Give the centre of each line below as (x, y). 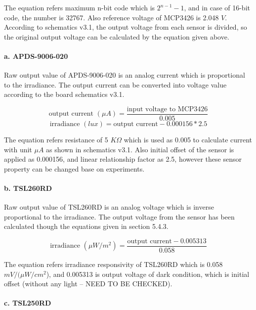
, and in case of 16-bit (217, 7)
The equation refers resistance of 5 (56, 140)
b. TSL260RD (28, 188)
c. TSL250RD (28, 303)
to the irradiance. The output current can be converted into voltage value (115, 84)
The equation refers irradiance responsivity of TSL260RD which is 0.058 (113, 264)
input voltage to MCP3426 (167, 109)
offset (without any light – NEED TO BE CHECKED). (88, 284)
